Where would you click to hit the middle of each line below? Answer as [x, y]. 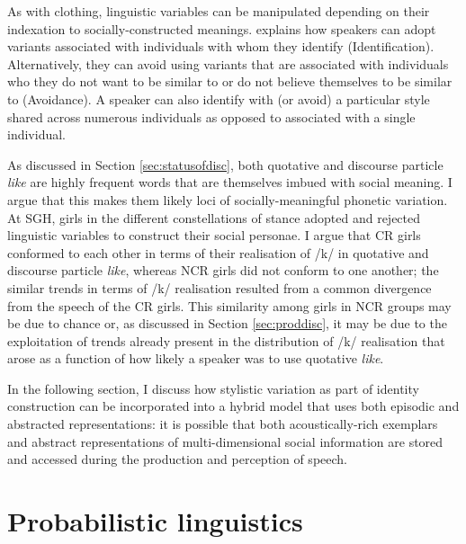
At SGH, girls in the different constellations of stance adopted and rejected [214, 217]
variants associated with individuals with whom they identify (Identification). [221, 46]
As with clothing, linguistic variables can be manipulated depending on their [219, 11]
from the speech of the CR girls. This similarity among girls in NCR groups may [229, 305]
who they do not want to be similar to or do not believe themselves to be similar [230, 81]
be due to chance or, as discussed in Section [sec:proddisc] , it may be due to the [227, 323]
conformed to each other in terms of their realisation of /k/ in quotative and [218, 252]
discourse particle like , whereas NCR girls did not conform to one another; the [223, 270]
